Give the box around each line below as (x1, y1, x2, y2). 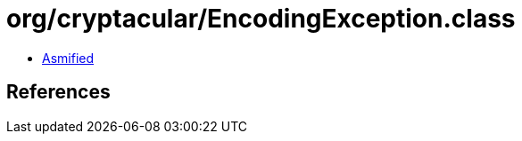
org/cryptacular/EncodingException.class (6, 4, 516, 34)
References (6, 81, 111, 104)
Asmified (42, 50, 95, 66)
